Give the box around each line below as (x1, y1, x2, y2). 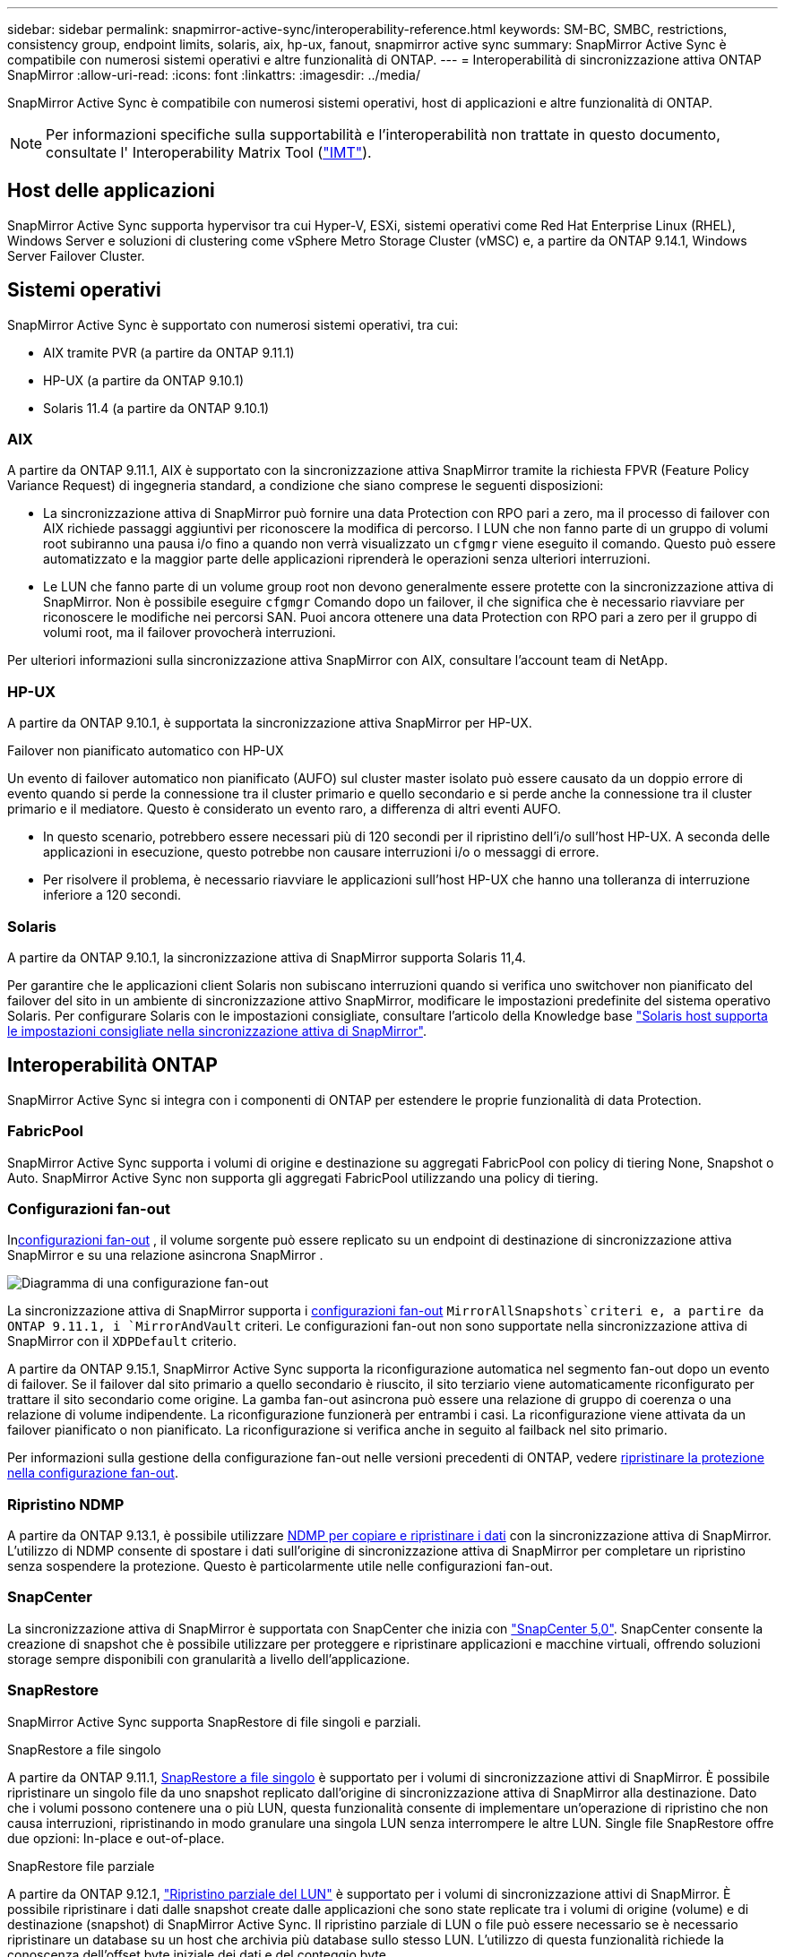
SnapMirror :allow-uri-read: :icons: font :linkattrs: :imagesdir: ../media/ (7, 67, 420, 82)
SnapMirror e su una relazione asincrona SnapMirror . (7, 1247, 323, 1263)
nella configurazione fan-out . (7, 1465, 178, 1481)
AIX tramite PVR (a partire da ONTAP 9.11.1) (43, 344, 295, 360)
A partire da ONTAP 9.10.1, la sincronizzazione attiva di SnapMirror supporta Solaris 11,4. (7, 949, 526, 965)
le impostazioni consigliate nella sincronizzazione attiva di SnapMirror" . (7, 1022, 427, 1039)
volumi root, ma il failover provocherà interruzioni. (43, 625, 336, 641)
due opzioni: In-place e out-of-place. (7, 1830, 225, 1846)
